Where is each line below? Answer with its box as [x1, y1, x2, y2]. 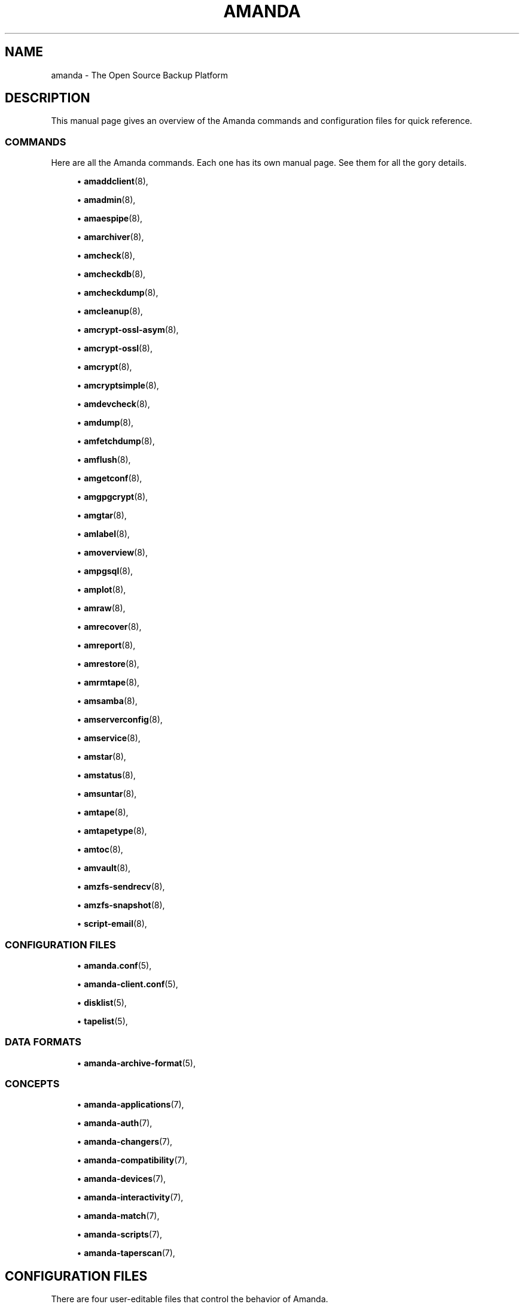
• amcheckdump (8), [77, 287, 159, 298]
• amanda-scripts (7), [77, 1229, 162, 1240]
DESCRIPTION [5, 90, 90, 106]
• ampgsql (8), [77, 566, 133, 577]
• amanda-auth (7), [77, 1118, 153, 1129]
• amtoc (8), [77, 844, 123, 855]
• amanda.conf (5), [77, 960, 152, 971]
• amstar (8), [77, 751, 126, 762]
